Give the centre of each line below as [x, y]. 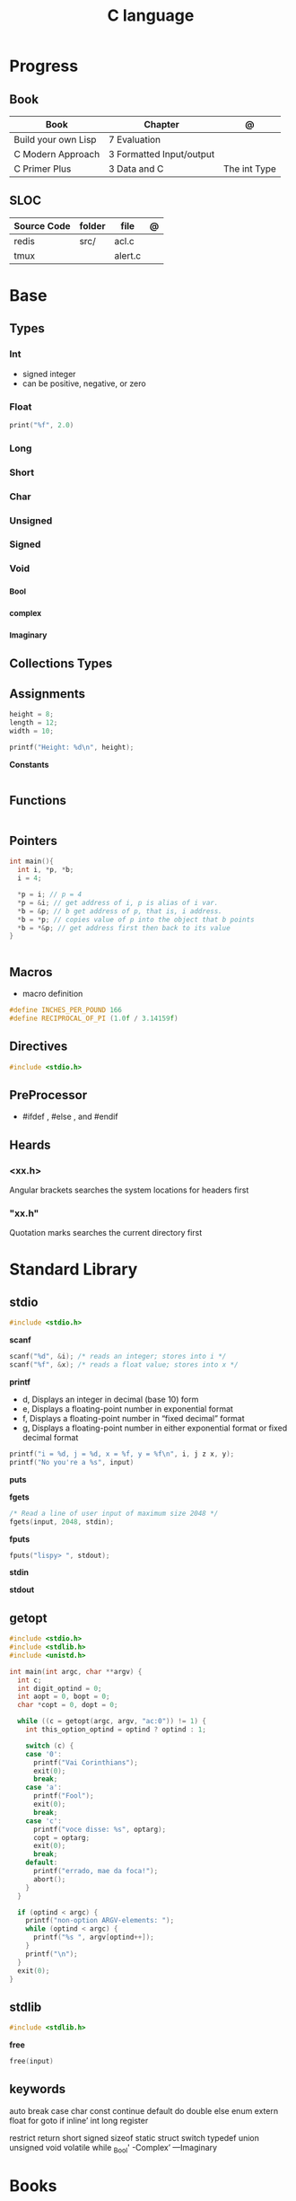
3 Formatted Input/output [161, 154]
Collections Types [61, 663]
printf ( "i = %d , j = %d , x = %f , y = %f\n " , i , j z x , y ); [122, 1454]
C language [151, 16]
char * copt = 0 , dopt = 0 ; [68, 1705]
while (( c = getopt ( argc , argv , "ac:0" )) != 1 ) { [112, 1721]
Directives [39, 1047]
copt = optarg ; [61, 1837]
